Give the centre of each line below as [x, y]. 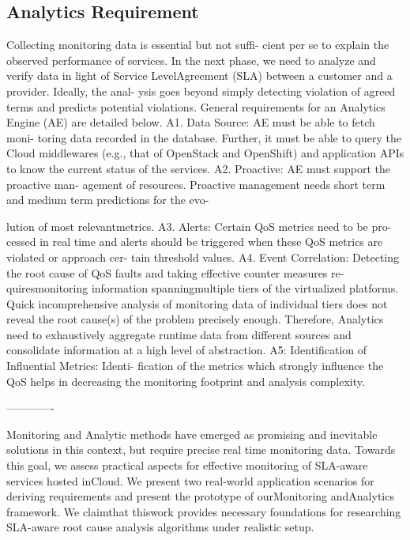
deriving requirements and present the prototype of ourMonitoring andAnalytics [200, 496]
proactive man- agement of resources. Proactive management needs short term [196, 184]
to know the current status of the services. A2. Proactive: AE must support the [198, 168]
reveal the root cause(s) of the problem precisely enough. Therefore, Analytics [195, 319]
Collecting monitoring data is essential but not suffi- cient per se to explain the [198, 45]
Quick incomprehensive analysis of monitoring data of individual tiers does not [197, 303]
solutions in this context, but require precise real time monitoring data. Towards [201, 449]
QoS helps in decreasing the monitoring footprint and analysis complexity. [186, 381]
